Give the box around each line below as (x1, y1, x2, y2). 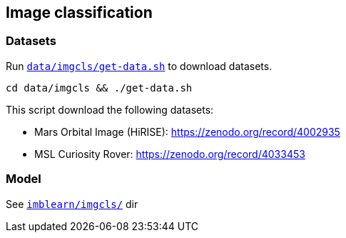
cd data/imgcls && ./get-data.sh (6, 81, 193, 94)
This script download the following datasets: (6, 103, 214, 116)
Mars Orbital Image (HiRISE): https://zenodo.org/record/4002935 (34, 125, 340, 138)
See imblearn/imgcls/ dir (6, 197, 138, 210)
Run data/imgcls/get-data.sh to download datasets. (6, 59, 273, 72)
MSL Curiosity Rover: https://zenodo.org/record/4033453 (34, 147, 305, 160)
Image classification (6, 4, 153, 21)
